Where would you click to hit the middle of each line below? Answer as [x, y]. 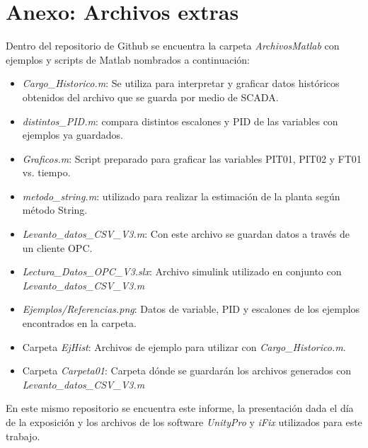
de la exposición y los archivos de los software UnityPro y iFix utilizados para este [184, 422]
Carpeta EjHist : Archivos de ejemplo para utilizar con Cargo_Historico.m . [184, 346]
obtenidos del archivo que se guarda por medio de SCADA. [150, 97]
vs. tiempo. [46, 172]
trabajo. [23, 436]
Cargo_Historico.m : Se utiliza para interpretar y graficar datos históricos [181, 83]
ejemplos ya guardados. [73, 135]
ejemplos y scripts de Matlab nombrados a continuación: [128, 59]
